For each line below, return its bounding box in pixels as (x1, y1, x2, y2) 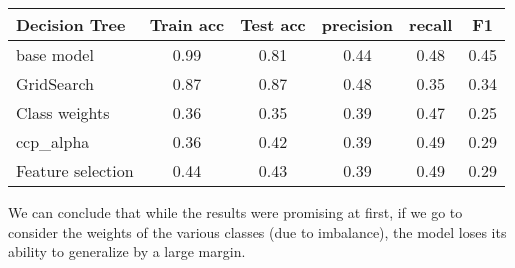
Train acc (149, 13, 225, 36)
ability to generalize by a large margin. (8, 241, 246, 262)
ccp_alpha (16, 130, 90, 153)
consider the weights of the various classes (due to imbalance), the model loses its (8, 221, 507, 242)
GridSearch (16, 72, 95, 95)
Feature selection (16, 159, 134, 182)
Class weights (16, 101, 110, 124)
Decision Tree (16, 13, 126, 36)
